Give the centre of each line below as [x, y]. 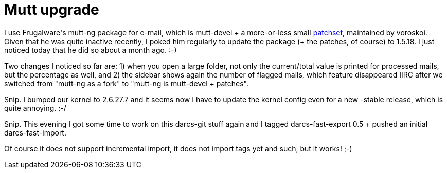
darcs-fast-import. [35, 132]
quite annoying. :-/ [35, 108]
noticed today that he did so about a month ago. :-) [91, 50]
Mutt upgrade [52, 10]
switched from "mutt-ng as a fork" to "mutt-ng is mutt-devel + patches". [126, 83]
